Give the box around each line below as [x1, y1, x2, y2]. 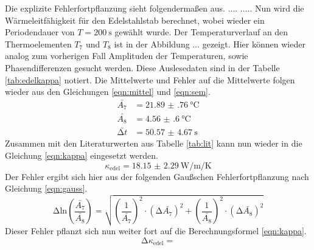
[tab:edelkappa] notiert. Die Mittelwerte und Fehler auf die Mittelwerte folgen [5, 73, 295, 86]
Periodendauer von [5, 26, 75, 38]
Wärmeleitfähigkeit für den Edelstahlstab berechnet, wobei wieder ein [5, 13, 265, 26]
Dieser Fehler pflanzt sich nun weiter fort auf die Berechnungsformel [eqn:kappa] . [5, 224, 307, 237]
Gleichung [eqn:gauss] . [5, 182, 88, 195]
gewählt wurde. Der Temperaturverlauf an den [114, 26, 288, 38]
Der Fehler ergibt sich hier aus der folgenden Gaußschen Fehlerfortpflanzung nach [5, 170, 309, 182]
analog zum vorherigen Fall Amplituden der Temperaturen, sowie [5, 49, 248, 62]
